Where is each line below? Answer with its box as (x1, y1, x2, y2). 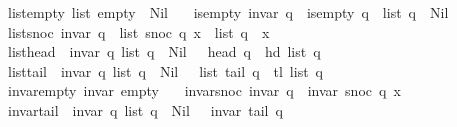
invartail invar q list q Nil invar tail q (7, 99, 283, 120)
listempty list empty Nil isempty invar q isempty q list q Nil (7, 2, 449, 22)
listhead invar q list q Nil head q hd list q (7, 41, 321, 62)
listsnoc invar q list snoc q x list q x (7, 21, 270, 42)
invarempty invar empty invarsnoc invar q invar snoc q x (7, 80, 401, 101)
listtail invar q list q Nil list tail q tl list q (7, 60, 324, 81)
